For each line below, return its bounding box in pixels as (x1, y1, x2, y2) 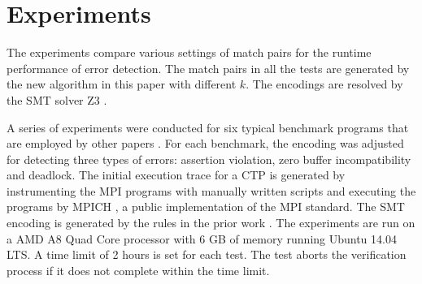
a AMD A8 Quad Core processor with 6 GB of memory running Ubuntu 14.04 (7, 230, 397, 247)
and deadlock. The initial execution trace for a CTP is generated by (7, 166, 346, 183)
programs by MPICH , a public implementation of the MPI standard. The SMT (7, 198, 405, 215)
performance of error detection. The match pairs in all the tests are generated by (7, 59, 410, 76)
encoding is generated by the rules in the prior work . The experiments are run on (7, 214, 415, 231)
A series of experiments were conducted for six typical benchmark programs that (7, 118, 409, 136)
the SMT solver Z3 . (7, 91, 107, 108)
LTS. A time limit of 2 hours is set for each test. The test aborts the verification (7, 246, 407, 263)
